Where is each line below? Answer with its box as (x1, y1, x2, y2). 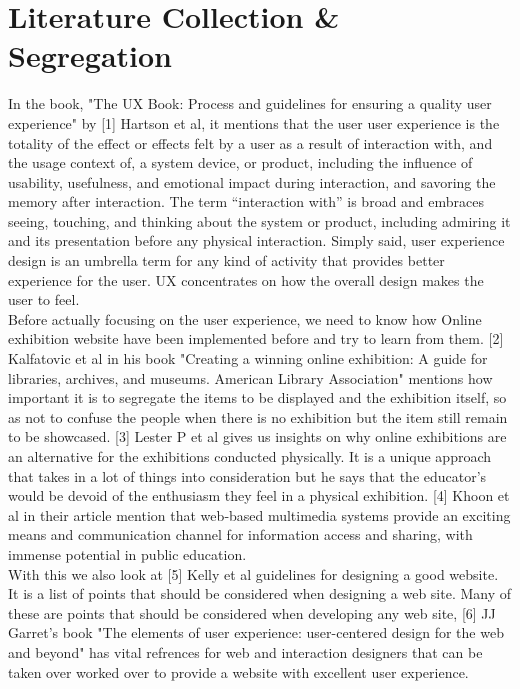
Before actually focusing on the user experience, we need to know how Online (8, 308, 482, 329)
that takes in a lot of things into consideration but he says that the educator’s (8, 465, 487, 486)
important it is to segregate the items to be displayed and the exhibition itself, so (8, 387, 507, 408)
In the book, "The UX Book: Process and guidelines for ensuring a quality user (8, 93, 492, 114)
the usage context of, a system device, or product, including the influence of (8, 152, 473, 173)
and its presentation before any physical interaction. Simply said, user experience (8, 230, 505, 251)
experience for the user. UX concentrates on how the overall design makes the (8, 269, 484, 290)
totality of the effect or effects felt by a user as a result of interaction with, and (8, 132, 493, 153)
